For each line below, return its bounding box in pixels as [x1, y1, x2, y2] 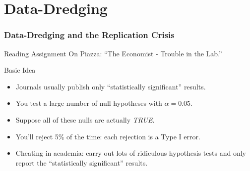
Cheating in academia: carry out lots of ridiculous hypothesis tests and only [15, 148, 246, 158]
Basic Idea [4, 65, 36, 75]
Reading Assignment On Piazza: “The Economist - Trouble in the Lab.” [4, 48, 222, 58]
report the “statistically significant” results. [15, 157, 148, 168]
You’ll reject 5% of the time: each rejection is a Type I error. [15, 131, 200, 141]
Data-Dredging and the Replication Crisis [4, 29, 175, 41]
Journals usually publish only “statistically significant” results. [15, 81, 206, 91]
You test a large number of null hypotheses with [15, 98, 162, 108]
